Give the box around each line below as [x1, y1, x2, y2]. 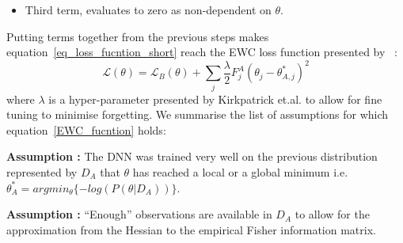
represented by [6, 163, 78, 180]
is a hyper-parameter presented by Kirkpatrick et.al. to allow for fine [48, 90, 382, 107]
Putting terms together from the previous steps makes [6, 28, 269, 44]
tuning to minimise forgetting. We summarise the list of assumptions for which [6, 106, 389, 123]
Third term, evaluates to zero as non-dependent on [25, 2, 272, 17]
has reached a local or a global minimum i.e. [132, 163, 348, 180]
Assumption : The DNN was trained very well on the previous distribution [6, 148, 378, 165]
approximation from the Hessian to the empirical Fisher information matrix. [6, 221, 376, 237]
